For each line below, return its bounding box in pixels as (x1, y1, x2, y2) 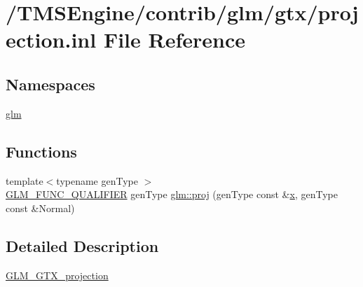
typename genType (56, 173, 138, 188)
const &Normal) (6, 200, 75, 215)
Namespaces (6, 73, 95, 94)
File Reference (103, 25, 246, 54)
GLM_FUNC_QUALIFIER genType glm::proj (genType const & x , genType (6, 187, 338, 202)
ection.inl (6, 25, 97, 54)
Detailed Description (6, 234, 159, 256)
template (6, 173, 43, 188)
